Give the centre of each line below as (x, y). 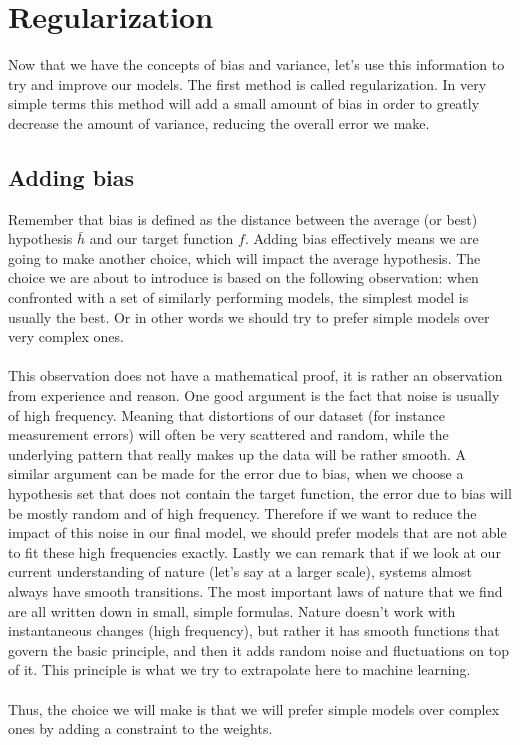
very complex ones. (66, 336)
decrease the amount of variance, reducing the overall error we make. (219, 122)
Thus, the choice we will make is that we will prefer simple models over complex (254, 708)
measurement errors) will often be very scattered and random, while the (228, 434)
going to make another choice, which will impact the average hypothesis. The (244, 257)
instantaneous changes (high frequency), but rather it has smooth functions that (254, 630)
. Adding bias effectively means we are (361, 238)
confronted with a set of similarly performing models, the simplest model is (238, 297)
